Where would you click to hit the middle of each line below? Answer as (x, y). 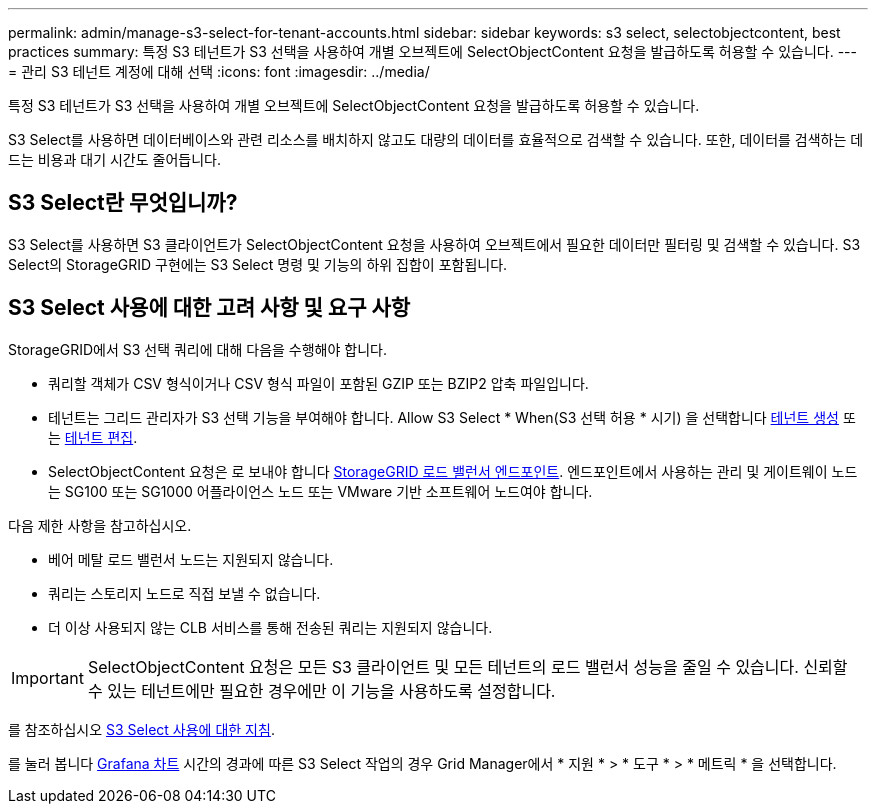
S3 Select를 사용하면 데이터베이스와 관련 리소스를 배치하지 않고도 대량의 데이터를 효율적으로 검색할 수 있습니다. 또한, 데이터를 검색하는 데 (436, 139)
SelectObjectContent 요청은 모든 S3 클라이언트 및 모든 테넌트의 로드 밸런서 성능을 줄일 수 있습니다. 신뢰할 (467, 666)
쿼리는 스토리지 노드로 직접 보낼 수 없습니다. (184, 593)
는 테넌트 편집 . (93, 437)
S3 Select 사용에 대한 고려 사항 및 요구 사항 (209, 308)
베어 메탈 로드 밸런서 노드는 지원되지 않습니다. (191, 559)
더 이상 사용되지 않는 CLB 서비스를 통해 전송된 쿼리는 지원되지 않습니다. (270, 627)
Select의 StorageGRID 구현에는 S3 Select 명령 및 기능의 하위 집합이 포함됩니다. (258, 264)
